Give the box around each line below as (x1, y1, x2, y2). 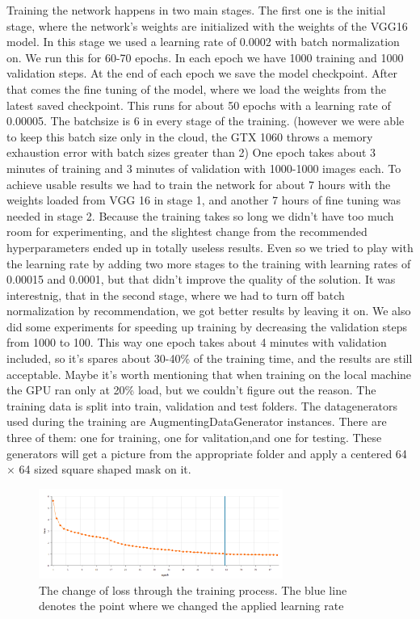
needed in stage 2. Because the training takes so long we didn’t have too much (6, 207, 394, 224)
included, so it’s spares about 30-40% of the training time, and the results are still (6, 350, 413, 367)
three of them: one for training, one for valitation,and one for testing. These (6, 429, 382, 446)
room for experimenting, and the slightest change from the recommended (6, 223, 367, 240)
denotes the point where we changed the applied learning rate (39, 597, 344, 614)
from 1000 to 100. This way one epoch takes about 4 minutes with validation (6, 334, 387, 351)
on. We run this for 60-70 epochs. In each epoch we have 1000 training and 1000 (6, 48, 404, 65)
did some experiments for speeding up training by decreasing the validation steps (6, 318, 408, 335)
